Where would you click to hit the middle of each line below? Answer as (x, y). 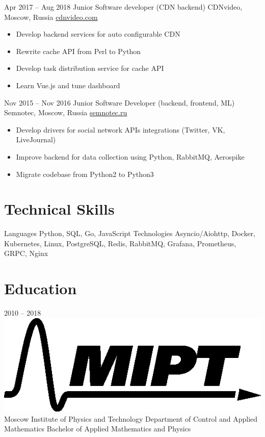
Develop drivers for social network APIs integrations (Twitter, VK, (121, 129)
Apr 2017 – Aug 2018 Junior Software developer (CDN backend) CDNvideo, (123, 7)
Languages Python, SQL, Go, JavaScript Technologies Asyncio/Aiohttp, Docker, (130, 233)
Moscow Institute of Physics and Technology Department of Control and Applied (131, 418)
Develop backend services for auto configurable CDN (98, 34)
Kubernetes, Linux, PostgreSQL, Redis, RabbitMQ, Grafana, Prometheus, (120, 243)
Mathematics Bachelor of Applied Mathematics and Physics (98, 429)
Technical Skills (59, 209)
